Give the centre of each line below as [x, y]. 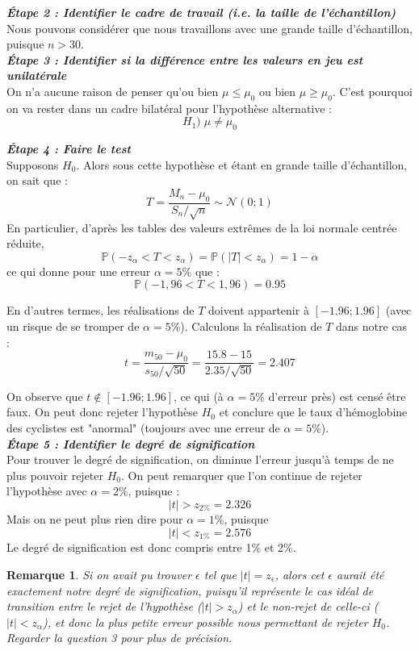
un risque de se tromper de [73, 325]
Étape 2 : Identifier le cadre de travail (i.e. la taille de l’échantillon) [201, 12]
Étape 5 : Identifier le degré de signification [131, 443]
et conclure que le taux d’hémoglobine [313, 412]
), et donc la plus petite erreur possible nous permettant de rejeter [205, 622]
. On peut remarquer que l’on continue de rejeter [241, 475]
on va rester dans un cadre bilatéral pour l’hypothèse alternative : [169, 108]
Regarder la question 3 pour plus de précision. [119, 638]
